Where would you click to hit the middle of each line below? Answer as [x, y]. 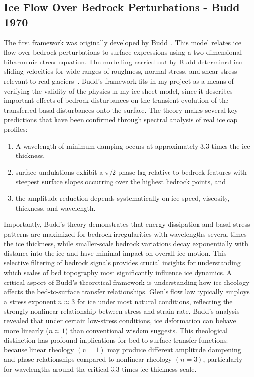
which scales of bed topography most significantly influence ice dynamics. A [118, 272]
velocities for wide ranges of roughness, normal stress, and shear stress [131, 71]
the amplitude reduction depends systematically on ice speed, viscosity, [123, 198]
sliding [14, 71]
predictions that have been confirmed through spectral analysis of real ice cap [121, 119]
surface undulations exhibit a [59, 172]
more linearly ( [26, 330]
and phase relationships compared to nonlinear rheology [88, 359]
